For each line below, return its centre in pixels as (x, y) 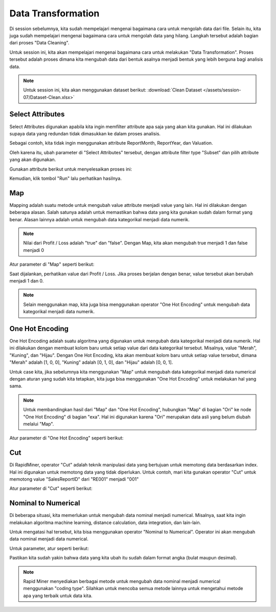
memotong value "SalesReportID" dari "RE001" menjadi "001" (74, 479)
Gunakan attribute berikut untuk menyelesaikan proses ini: (71, 169)
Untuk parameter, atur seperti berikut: (49, 548)
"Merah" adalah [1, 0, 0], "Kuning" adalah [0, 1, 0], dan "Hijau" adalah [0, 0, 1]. (91, 362)
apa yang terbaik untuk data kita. (58, 596)
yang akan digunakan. (33, 160)
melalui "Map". (39, 423)
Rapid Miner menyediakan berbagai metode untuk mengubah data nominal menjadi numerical (122, 581)
